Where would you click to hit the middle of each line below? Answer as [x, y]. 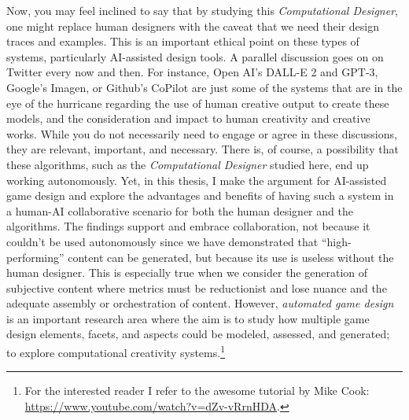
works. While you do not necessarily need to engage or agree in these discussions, [202, 133]
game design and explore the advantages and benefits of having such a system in [200, 195]
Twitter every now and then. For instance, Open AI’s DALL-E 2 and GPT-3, [192, 72]
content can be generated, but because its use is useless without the [231, 257]
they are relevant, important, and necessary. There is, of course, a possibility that [203, 149]
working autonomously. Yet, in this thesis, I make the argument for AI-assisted [197, 180]
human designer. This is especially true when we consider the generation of [187, 273]
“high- [336, 241]
